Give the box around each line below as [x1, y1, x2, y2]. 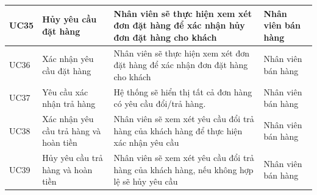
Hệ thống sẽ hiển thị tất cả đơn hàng [113, 85, 252, 98]
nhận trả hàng [42, 97, 96, 110]
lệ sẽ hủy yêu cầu [113, 175, 178, 188]
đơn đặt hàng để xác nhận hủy [113, 19, 245, 32]
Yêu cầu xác [42, 85, 88, 98]
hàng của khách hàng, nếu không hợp [113, 163, 254, 176]
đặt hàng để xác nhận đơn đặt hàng [113, 58, 248, 71]
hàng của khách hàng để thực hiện [113, 124, 243, 137]
